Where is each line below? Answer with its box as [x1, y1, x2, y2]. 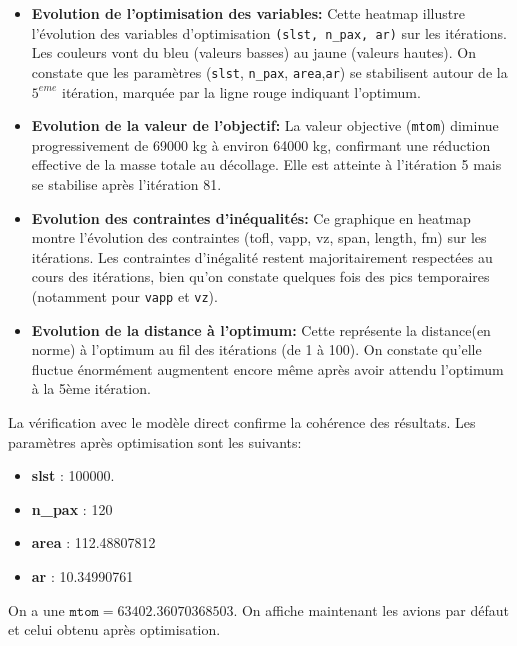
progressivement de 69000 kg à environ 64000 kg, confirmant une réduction [31, 134, 491, 155]
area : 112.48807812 [31, 532, 156, 553]
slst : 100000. [31, 465, 115, 486]
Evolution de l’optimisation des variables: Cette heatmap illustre [31, 3, 465, 23]
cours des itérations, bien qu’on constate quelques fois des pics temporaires [31, 266, 490, 287]
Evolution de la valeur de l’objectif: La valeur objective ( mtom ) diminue [31, 115, 499, 136]
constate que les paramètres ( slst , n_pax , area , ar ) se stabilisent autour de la [31, 61, 508, 82]
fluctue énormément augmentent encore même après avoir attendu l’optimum [31, 358, 504, 379]
